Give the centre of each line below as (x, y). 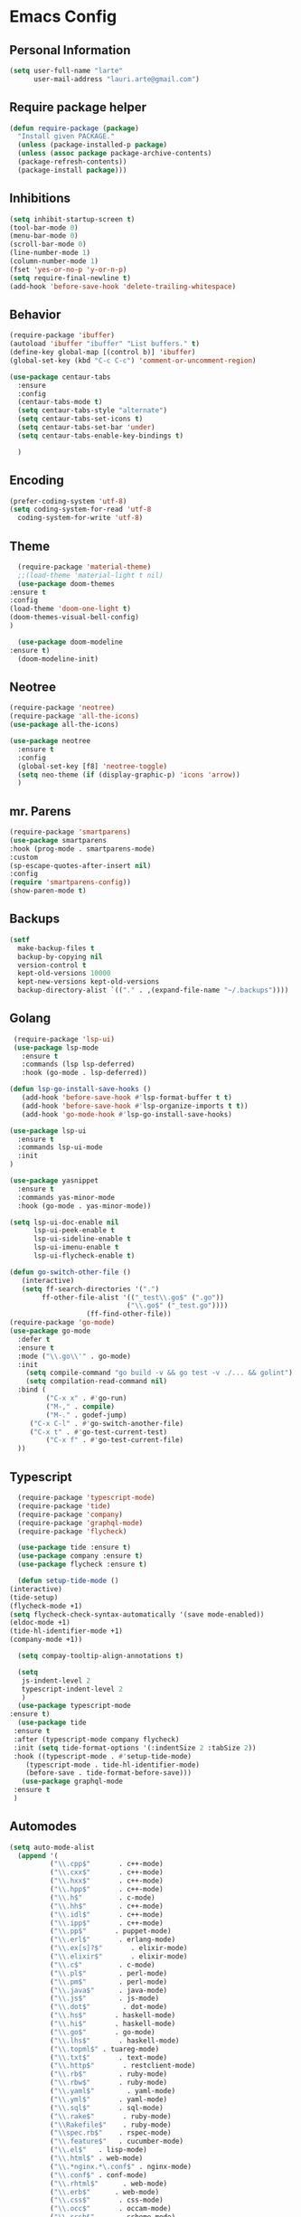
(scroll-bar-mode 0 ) (48, 245)
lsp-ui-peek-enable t (74, 1231)
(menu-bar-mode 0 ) (44, 236)
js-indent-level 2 (56, 1680)
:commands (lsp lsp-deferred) (78, 1064)
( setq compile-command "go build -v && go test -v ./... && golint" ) (160, 1373)
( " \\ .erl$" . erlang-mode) (113, 1940)
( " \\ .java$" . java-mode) (108, 1990)
